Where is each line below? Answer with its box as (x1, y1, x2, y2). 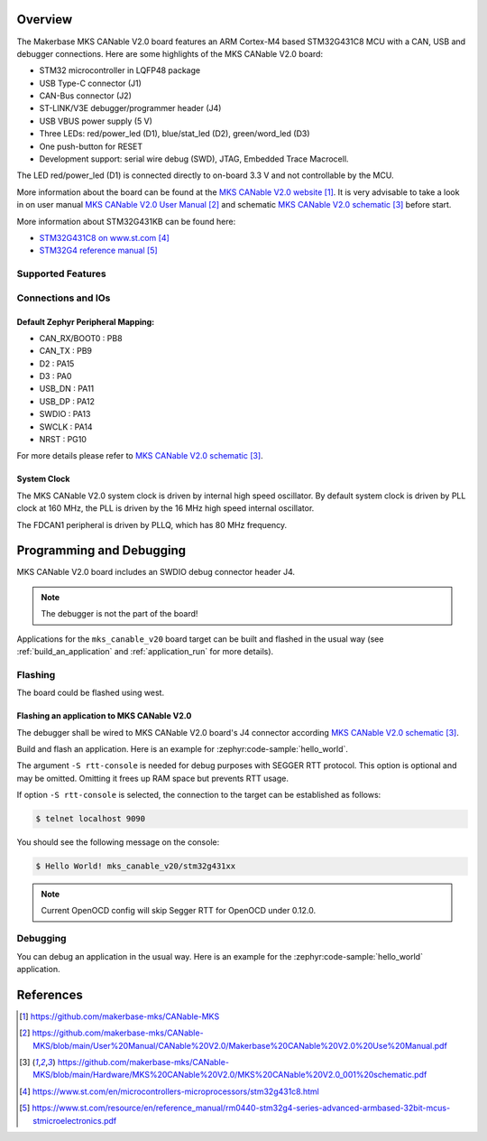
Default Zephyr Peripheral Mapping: (16, 316, 155, 327)
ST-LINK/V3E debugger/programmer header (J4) (39, 103, 222, 114)
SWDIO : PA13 (39, 409, 91, 420)
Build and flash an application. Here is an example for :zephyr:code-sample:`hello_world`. (16, 743, 349, 754)
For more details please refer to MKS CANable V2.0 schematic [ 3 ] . (16, 450, 263, 461)
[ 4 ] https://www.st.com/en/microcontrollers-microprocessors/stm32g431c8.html (19, 1086, 319, 1097)
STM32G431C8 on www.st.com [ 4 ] (39, 232, 170, 243)
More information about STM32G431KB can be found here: (16, 216, 236, 227)
